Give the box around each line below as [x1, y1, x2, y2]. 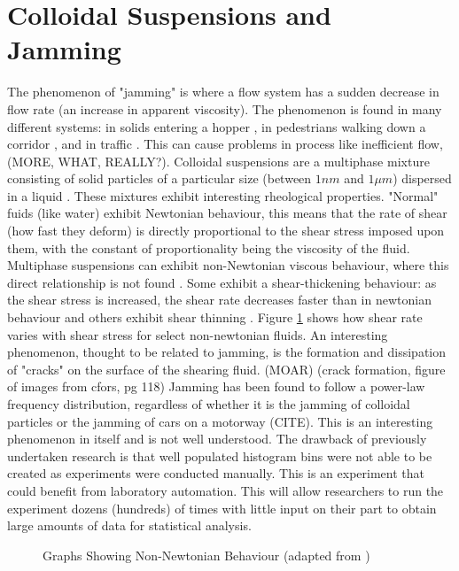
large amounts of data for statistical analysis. [7, 516, 252, 535]
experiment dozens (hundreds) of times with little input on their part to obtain [7, 498, 437, 517]
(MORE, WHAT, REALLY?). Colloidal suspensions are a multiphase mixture [7, 151, 430, 170]
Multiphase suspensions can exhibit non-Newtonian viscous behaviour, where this [7, 256, 449, 274]
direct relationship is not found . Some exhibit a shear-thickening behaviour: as [7, 273, 437, 291]
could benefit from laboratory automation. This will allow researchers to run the [7, 481, 444, 499]
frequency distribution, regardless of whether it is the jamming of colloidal [7, 395, 410, 413]
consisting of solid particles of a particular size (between [7, 169, 312, 188]
